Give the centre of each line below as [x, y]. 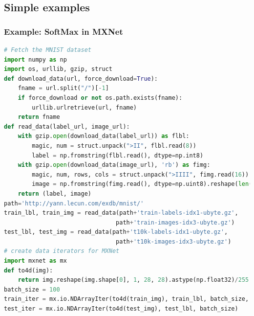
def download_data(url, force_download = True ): [81, 79]
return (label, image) [54, 193]
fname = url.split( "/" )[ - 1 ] [63, 88]
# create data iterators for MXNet [62, 251]
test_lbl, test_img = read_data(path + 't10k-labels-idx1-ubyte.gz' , [116, 232]
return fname [39, 117]
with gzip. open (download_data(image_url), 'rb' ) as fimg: [114, 165]
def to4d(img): [29, 270]
